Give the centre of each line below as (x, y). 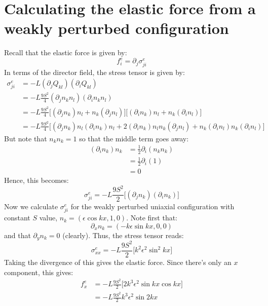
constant (17, 218)
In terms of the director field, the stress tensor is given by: (94, 72)
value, (48, 218)
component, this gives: (39, 272)
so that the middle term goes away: (134, 138)
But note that (26, 138)
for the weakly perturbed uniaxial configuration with (152, 206)
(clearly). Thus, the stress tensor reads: (123, 235)
